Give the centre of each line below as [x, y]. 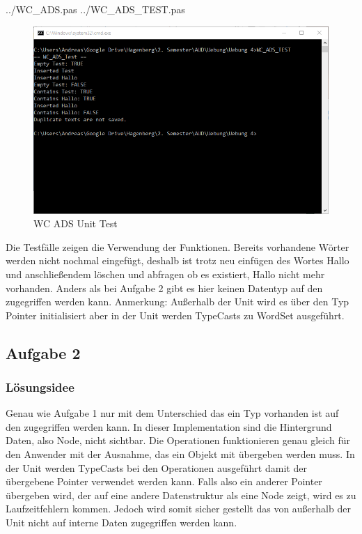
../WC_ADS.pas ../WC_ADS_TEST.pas [95, 9]
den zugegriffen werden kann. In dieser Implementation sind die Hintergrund [169, 426]
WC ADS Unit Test [76, 223]
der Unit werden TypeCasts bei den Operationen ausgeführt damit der [156, 467]
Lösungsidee [40, 387]
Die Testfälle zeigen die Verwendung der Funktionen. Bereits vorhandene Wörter [178, 246]
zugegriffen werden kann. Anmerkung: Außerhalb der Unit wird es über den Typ [178, 302]
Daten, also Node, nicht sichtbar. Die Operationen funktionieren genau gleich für [178, 440]
